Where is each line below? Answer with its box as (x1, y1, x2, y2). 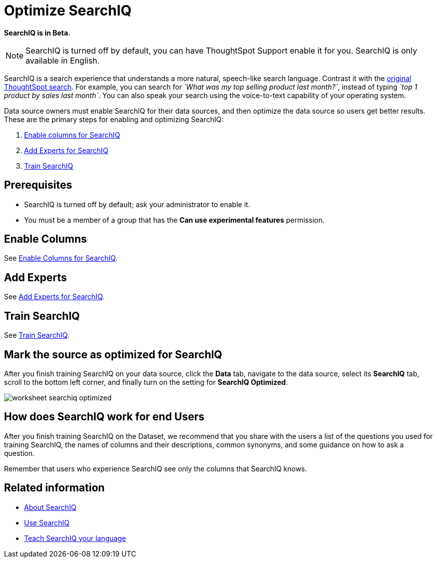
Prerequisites (4, 179, 72, 192)
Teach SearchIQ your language (24, 533, 126, 542)
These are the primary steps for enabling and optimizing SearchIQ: (4, 115, 224, 124)
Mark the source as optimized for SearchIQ (4, 348, 222, 361)
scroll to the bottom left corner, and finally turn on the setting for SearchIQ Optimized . (4, 377, 288, 386)
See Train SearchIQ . (4, 331, 70, 340)
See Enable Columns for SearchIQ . (4, 254, 118, 263)
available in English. (26, 55, 100, 66)
